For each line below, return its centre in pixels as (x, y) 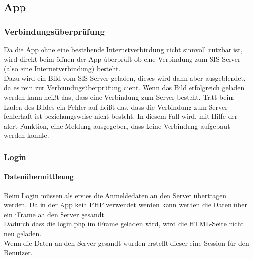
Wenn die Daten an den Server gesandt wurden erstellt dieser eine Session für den (126, 243)
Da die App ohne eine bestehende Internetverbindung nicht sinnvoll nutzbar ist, (123, 49)
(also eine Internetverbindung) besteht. (62, 68)
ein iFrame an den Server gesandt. (55, 214)
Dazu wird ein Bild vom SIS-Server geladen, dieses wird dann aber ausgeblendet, (125, 78)
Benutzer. (18, 252)
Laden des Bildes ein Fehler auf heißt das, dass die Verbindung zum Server (116, 106)
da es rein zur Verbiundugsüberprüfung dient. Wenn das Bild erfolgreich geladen (124, 87)
